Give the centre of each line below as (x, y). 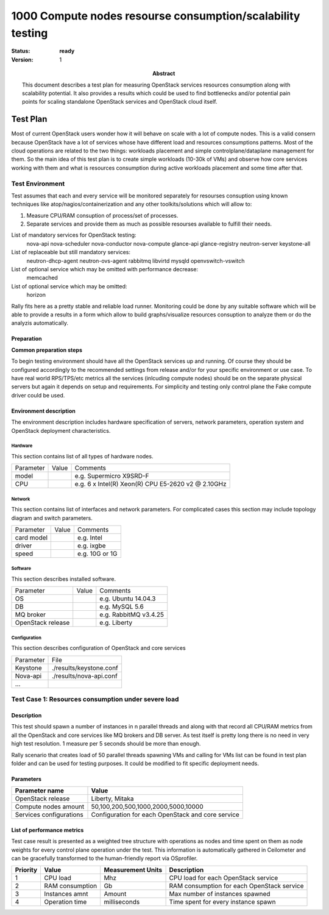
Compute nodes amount (50, 806)
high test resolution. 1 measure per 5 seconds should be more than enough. (106, 744)
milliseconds (122, 902)
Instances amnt (66, 894)
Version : (22, 59)
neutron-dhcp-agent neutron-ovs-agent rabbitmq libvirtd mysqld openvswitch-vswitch (136, 261)
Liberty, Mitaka (112, 799)
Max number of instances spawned (220, 894)
